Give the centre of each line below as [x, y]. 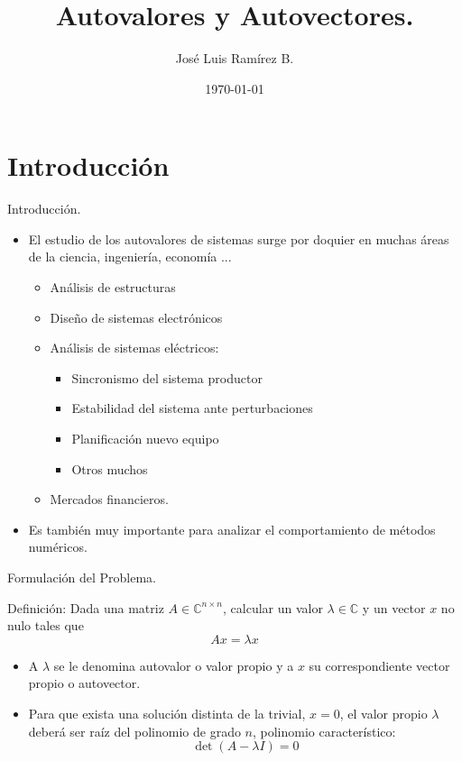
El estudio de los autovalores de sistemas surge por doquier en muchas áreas [239, 238]
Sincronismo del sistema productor [167, 377]
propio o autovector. [84, 683]
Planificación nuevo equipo [145, 438]
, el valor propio [383, 713]
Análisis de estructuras [113, 287]
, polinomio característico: [324, 731]
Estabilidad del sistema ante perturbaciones [192, 408]
